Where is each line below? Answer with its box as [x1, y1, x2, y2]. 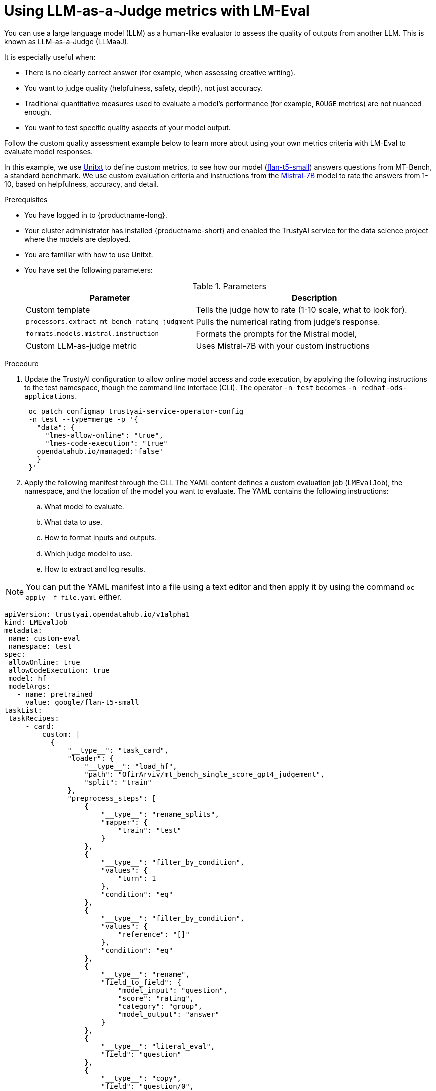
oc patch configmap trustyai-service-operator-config [28, 407, 244, 415]
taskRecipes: [8, 714, 59, 722]
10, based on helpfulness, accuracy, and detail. [4, 179, 159, 188]
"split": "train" [84, 778, 152, 786]
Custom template [26, 304, 90, 315]
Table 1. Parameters [192, 281, 266, 291]
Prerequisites [4, 195, 48, 204]
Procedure [4, 359, 39, 368]
